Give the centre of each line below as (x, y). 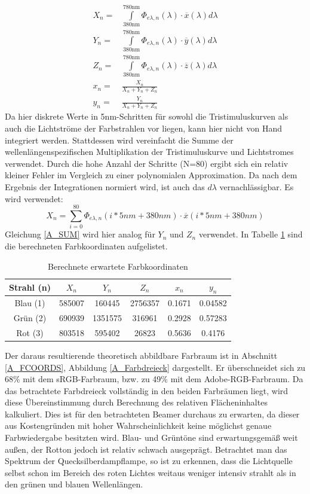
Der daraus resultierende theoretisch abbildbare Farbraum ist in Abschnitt (141, 355)
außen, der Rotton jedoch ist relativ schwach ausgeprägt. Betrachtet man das (146, 449)
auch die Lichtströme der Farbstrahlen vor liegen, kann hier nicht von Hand (143, 128)
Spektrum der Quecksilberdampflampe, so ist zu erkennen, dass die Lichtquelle (149, 461)
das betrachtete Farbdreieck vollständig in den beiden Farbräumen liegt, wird (147, 390)
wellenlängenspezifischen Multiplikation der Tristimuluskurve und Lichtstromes (149, 152)
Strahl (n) (30, 287)
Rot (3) (30, 332)
